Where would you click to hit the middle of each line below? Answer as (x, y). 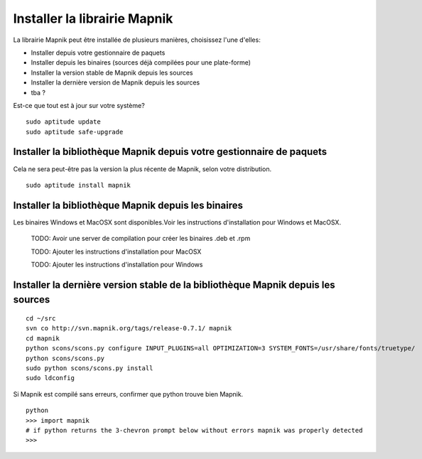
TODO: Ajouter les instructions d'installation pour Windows (117, 265)
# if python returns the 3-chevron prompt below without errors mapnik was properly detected (194, 430)
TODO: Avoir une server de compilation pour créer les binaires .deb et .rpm (141, 239)
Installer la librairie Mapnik (93, 18)
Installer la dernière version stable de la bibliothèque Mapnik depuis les (174, 285)
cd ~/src (41, 319)
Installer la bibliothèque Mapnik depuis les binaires (128, 205)
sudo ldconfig (50, 378)
